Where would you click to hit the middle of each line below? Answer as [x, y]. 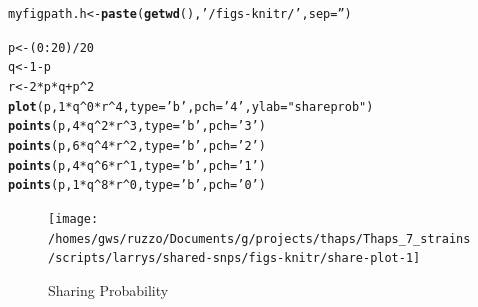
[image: [73, 218]
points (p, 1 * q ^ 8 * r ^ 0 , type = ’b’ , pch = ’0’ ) [137, 185]
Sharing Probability [108, 289]
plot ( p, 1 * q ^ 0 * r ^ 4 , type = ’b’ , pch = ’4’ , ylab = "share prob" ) [191, 106]
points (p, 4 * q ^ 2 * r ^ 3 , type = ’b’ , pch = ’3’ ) [137, 126]
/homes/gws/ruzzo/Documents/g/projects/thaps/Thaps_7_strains [259, 238]
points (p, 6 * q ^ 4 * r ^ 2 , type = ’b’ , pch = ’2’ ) [137, 145]
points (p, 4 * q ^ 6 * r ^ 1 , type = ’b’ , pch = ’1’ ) [137, 165]
